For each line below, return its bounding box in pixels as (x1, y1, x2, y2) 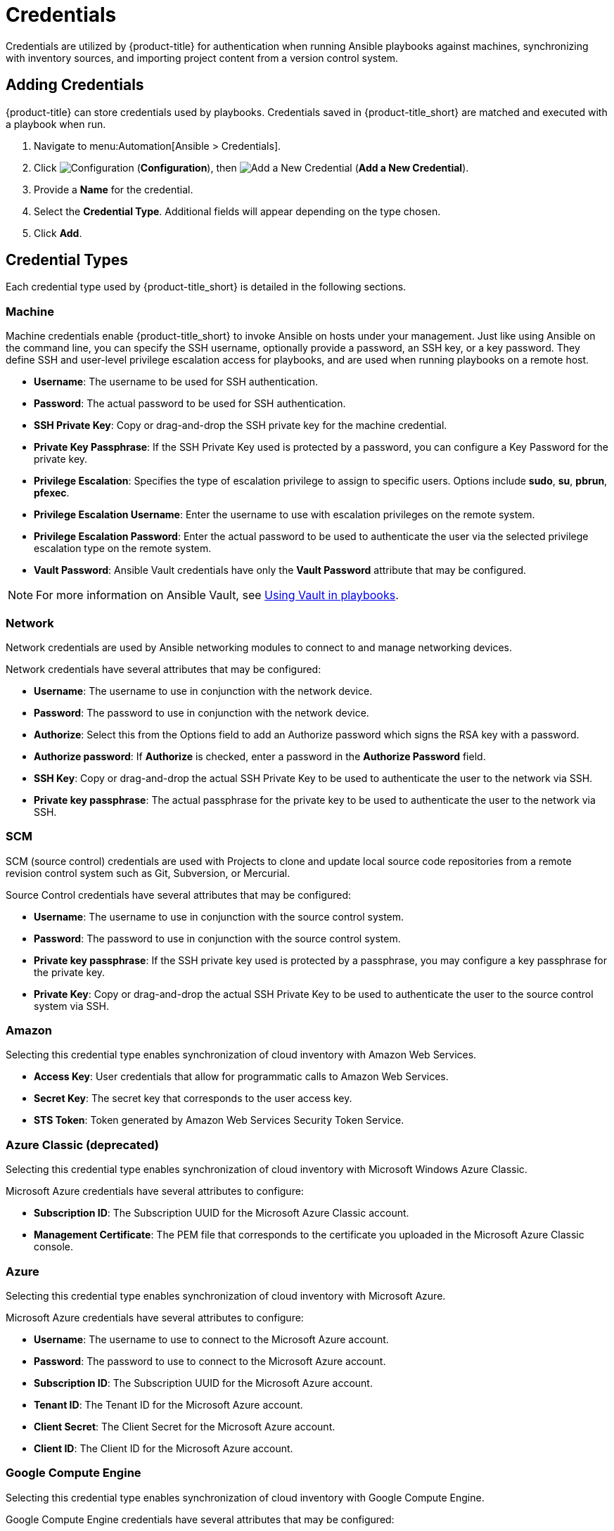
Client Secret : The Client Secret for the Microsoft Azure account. (34, 1420, 335, 1433)
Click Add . (34, 226, 82, 239)
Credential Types (6, 251, 128, 269)
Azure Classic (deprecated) (6, 1137, 160, 1152)
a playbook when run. (6, 117, 106, 130)
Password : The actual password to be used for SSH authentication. (34, 397, 346, 410)
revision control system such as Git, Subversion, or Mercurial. (6, 866, 290, 879)
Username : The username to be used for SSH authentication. (34, 376, 318, 388)
